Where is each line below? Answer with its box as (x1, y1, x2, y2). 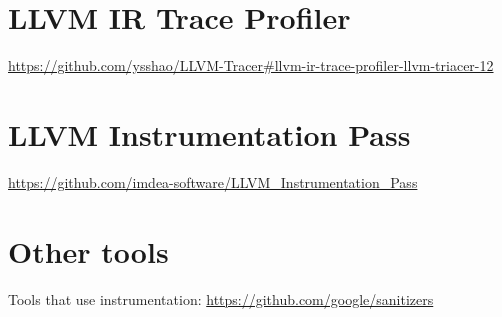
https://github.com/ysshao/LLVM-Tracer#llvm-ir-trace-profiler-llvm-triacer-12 (8, 55, 494, 76)
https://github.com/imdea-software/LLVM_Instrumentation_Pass (8, 171, 418, 192)
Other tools (8, 230, 169, 271)
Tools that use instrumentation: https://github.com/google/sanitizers (8, 288, 434, 309)
